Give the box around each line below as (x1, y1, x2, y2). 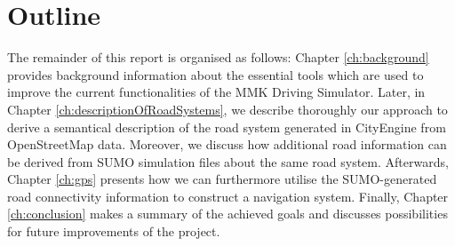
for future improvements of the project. (7, 222, 220, 241)
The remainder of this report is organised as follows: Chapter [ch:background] (7, 48, 429, 67)
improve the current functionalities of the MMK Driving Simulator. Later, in (7, 83, 426, 101)
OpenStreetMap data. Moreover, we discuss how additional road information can (7, 135, 447, 154)
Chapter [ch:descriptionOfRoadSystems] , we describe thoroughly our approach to (7, 99, 448, 118)
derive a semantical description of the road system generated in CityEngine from (7, 117, 446, 136)
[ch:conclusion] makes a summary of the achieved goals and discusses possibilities (7, 204, 448, 223)
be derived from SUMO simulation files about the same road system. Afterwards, (7, 152, 449, 171)
